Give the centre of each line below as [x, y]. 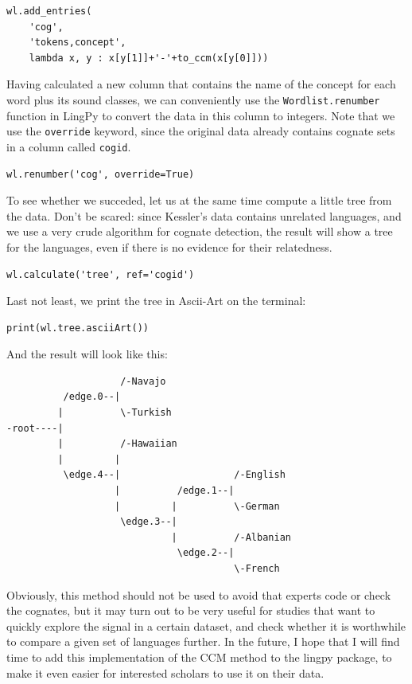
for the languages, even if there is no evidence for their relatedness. [169, 246]
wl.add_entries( [49, 11]
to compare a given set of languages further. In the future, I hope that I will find [203, 641]
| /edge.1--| [175, 491]
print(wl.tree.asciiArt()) [78, 328]
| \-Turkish [115, 413]
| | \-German [197, 506]
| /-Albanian [231, 537]
